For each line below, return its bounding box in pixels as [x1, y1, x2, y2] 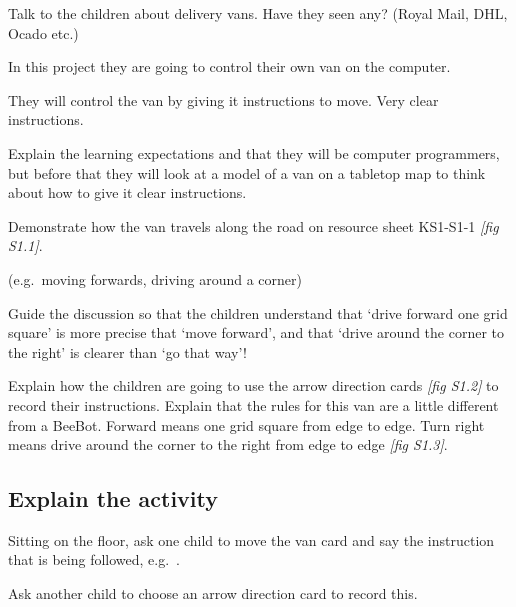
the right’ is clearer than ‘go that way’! [8, 341, 247, 362]
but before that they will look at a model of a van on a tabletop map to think [8, 162, 486, 183]
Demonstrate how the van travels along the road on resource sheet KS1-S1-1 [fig [8, 215, 499, 236]
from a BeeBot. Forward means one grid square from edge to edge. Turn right [8, 414, 485, 435]
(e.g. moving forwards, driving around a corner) [8, 268, 302, 289]
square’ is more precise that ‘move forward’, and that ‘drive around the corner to [8, 322, 505, 343]
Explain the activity [8, 483, 219, 514]
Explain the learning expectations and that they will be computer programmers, [8, 142, 500, 163]
